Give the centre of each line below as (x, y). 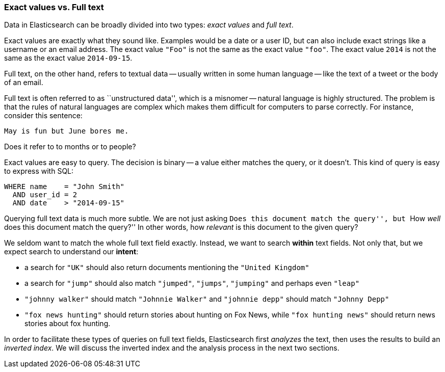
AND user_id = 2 (45, 195)
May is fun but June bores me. (67, 131)
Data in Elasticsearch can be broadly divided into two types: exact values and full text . (149, 25)
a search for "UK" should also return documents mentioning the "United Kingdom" (167, 268)
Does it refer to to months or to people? (70, 147)
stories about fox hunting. (68, 324)
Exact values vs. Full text (54, 7)
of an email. (24, 83)
